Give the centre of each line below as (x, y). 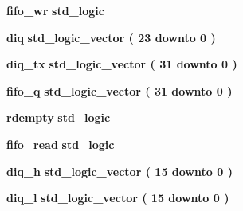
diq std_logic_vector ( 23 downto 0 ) (111, 37)
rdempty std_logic (59, 117)
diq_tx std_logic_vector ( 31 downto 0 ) (122, 64)
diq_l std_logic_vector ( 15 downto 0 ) (118, 198)
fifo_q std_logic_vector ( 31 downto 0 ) (120, 90)
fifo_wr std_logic (55, 10)
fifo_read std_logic (61, 144)
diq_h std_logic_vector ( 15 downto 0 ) (120, 171)
